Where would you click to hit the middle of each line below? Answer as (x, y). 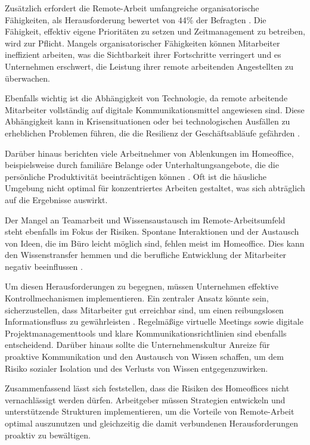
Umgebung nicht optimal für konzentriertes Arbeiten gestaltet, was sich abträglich (155, 188)
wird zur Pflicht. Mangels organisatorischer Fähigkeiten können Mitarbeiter (142, 43)
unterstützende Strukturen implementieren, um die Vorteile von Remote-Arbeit (150, 411)
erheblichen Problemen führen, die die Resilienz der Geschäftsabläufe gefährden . (152, 133)
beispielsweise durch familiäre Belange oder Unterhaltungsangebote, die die (142, 165)
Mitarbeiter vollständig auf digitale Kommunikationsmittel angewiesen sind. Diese (155, 109)
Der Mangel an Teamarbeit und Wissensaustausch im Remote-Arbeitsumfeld (145, 220)
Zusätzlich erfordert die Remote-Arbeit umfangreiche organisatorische (132, 8)
